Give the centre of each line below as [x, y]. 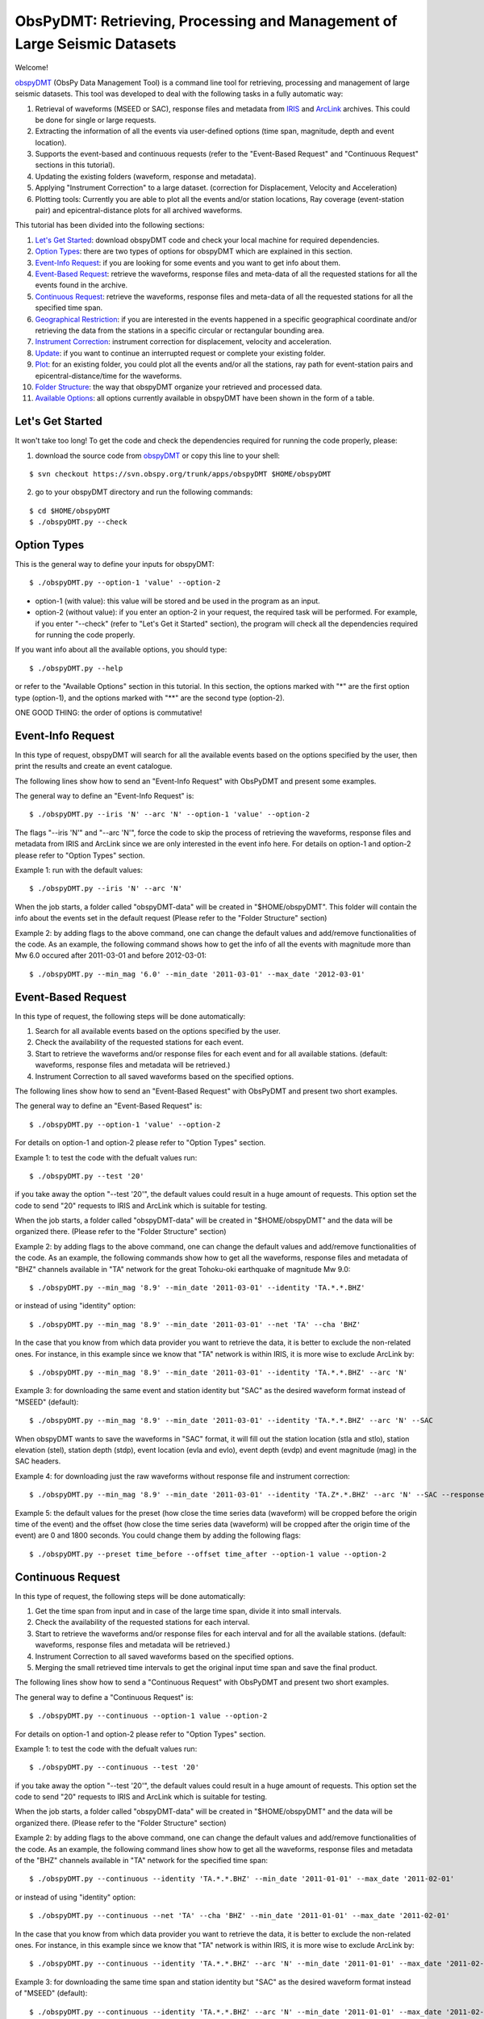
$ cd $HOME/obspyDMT [70, 510]
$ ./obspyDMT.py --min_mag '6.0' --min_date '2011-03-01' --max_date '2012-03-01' [197, 974]
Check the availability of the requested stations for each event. [139, 1043]
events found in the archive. [81, 285]
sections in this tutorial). [75, 165]
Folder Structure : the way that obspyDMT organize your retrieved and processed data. [179, 387]
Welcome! [31, 68]
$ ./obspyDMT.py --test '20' [87, 1176]
